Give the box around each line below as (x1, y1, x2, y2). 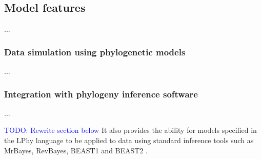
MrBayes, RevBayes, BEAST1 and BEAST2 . (4, 145, 148, 155)
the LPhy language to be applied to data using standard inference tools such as (4, 135, 254, 146)
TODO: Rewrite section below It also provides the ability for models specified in (4, 125, 257, 135)
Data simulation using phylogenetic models (4, 45, 186, 58)
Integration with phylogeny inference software (4, 87, 198, 100)
